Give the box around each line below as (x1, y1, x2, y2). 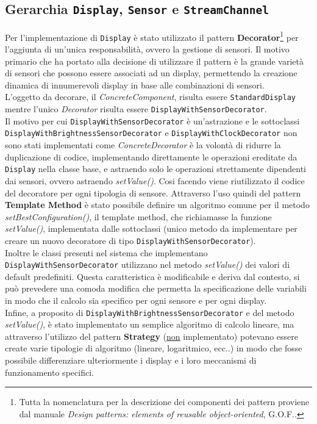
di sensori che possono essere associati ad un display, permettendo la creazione (5, 66, 297, 79)
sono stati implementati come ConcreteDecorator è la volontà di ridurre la (5, 138, 281, 151)
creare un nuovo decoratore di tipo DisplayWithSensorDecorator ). (5, 234, 256, 246)
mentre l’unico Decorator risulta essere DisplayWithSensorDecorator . (5, 102, 267, 115)
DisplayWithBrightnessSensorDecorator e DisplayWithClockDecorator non (5, 126, 297, 139)
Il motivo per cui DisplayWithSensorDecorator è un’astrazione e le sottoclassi (5, 114, 300, 127)
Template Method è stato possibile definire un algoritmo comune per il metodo (5, 198, 310, 211)
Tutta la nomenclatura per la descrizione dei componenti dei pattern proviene (19, 395, 310, 408)
